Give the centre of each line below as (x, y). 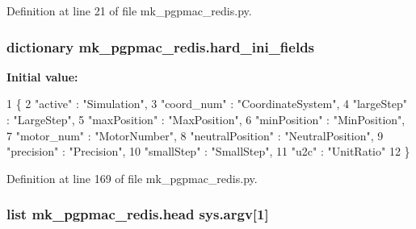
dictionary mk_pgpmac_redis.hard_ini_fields (161, 46)
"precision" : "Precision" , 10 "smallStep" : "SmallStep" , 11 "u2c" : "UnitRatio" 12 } (208, 151)
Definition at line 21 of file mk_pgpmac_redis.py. (129, 10)
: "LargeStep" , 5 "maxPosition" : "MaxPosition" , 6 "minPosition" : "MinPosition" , (206, 119)
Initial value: (42, 76)
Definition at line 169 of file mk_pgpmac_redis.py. (132, 178)
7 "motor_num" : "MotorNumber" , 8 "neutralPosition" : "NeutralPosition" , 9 (195, 135)
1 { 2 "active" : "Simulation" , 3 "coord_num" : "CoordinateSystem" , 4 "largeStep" (207, 104)
